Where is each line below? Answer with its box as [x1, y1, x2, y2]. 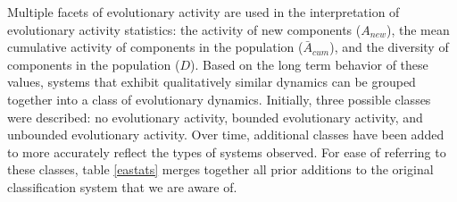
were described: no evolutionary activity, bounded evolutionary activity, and [7, 107, 423, 126]
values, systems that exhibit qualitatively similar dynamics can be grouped [7, 72, 416, 91]
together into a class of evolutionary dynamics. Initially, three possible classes [7, 89, 431, 108]
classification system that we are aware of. [7, 177, 237, 196]
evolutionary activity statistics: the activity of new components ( [7, 20, 361, 38]
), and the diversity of [329, 38, 449, 56]
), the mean [386, 20, 450, 38]
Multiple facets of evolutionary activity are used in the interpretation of [7, 3, 400, 21]
